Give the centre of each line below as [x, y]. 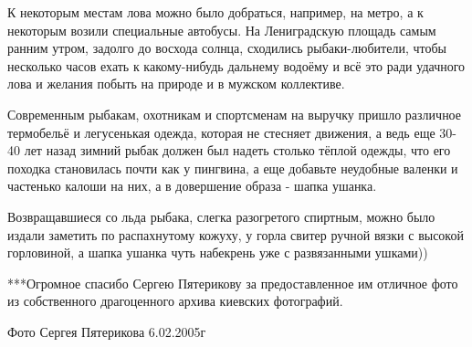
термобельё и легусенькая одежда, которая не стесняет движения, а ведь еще [221, 132]
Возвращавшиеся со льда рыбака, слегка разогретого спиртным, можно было [221, 216]
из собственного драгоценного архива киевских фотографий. [175, 301]
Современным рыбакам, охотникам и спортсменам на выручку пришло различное [235, 114]
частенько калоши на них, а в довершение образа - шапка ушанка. [192, 186]
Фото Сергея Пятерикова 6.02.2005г [107, 331]
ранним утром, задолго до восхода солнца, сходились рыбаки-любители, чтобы [227, 48]
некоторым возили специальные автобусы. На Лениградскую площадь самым [222, 30]
